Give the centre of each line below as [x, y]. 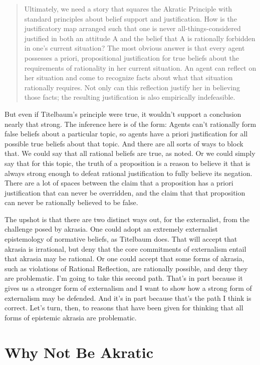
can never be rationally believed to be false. [71, 202]
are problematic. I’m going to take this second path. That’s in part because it [124, 278]
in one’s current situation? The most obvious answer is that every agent [135, 48]
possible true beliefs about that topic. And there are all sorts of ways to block [124, 143]
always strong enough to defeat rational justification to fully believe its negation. [128, 173]
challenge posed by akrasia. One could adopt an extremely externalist [111, 229]
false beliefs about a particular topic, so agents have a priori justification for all [126, 134]
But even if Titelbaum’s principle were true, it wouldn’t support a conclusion [123, 114]
